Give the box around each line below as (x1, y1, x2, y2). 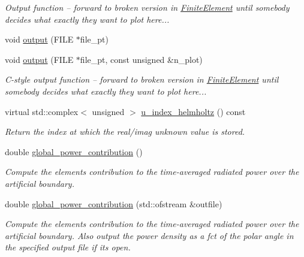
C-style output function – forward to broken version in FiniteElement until (5, 73, 279, 86)
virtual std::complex (5, 105, 79, 117)
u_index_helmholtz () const (141, 105, 246, 117)
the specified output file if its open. (5, 241, 131, 253)
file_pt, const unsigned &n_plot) (80, 53, 203, 65)
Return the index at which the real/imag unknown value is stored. (5, 125, 245, 138)
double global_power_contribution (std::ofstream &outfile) (5, 197, 222, 210)
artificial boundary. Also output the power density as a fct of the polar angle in (5, 229, 294, 241)
